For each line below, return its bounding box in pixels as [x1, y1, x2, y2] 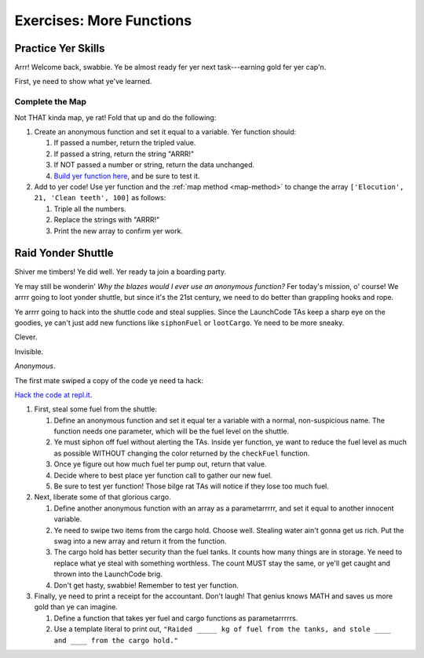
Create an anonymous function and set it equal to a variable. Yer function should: [34, 126, 297, 137]
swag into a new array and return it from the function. [53, 536, 227, 546]
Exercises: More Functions [14, 12, 192, 29]
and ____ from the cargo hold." [53, 636, 178, 645]
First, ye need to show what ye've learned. [14, 77, 152, 86]
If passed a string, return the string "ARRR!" [53, 149, 195, 159]
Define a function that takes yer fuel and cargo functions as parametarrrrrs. [53, 613, 298, 623]
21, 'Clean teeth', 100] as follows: [34, 193, 166, 203]
